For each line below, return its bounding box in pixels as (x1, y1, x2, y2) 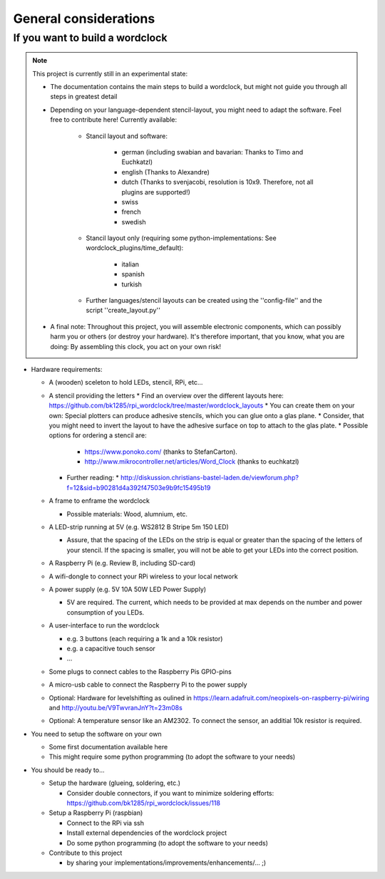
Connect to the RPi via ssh (66, 818, 144, 827)
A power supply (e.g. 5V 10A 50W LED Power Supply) (48, 585, 207, 593)
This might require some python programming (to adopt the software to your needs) (48, 752, 296, 761)
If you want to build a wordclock (13, 31, 168, 44)
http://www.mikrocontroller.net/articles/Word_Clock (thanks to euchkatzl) (84, 457, 299, 466)
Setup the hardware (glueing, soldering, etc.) (48, 779, 181, 787)
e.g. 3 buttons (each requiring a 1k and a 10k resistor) (66, 634, 223, 643)
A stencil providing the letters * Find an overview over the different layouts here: (48, 391, 284, 400)
